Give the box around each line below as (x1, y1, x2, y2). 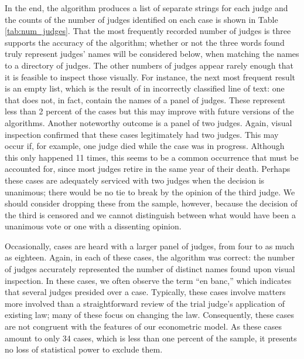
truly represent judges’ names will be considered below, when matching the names (5, 48, 299, 60)
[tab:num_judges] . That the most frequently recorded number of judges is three (5, 25, 291, 37)
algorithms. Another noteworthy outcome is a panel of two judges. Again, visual (5, 116, 292, 128)
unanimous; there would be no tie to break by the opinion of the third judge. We (5, 185, 295, 198)
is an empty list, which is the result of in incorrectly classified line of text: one (5, 82, 285, 94)
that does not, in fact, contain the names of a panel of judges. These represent (5, 93, 286, 106)
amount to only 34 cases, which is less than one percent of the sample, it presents (5, 331, 297, 344)
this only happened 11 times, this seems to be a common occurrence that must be (5, 151, 299, 163)
